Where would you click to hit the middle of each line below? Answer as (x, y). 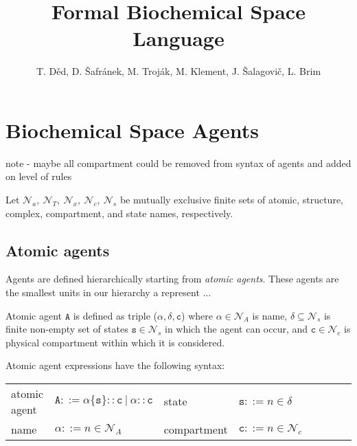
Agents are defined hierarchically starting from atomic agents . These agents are (172, 279)
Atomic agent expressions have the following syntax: (115, 365)
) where (197, 315)
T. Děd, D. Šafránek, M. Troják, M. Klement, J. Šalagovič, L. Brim (178, 71)
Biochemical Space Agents (132, 130)
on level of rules (39, 176)
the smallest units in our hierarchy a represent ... (108, 292)
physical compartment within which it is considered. (115, 342)
